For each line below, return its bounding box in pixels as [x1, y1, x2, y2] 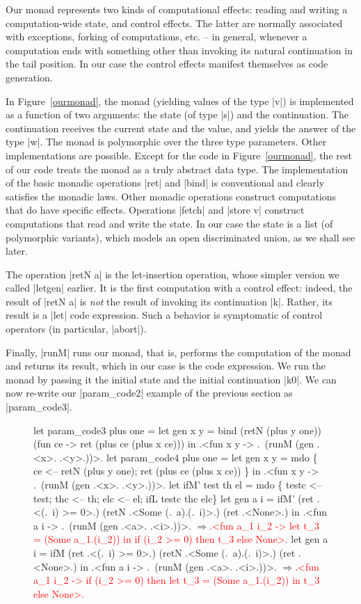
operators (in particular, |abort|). [6, 321, 147, 336]
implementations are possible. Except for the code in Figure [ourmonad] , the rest [6, 148, 352, 162]
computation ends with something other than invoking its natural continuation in [6, 42, 353, 57]
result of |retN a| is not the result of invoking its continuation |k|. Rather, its [6, 294, 332, 308]
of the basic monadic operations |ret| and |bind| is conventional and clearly [6, 175, 325, 190]
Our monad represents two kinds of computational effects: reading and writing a [6, 2, 348, 16]
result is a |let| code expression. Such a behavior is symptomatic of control [6, 308, 323, 322]
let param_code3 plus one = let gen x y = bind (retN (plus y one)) [33, 422, 322, 437]
